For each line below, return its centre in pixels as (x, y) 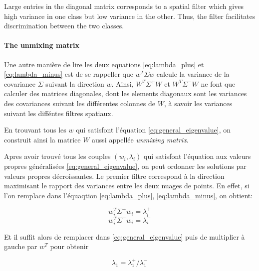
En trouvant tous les (35, 130)
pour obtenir (69, 246)
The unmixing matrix (42, 45)
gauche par (21, 246)
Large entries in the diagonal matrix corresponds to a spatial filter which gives (124, 6)
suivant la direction (75, 83)
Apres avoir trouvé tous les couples (57, 156)
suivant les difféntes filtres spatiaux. (59, 113)
